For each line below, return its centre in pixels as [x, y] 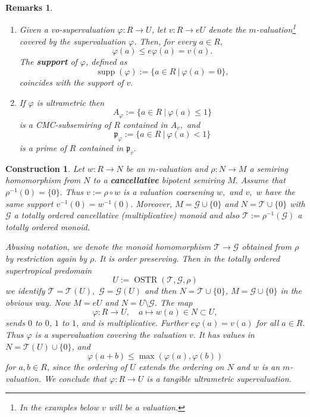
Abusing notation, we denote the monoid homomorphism [108, 247]
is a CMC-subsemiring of [65, 124]
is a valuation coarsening [169, 192]
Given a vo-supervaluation [67, 29]
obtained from [267, 247]
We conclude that [75, 378]
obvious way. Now [38, 302]
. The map [173, 302]
